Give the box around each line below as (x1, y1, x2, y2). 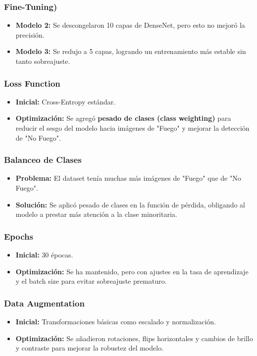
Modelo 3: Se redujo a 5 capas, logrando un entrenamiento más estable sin (15, 46, 246, 56)
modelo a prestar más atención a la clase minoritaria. (15, 209, 177, 219)
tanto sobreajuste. (15, 56, 70, 66)
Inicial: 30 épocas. (15, 250, 73, 259)
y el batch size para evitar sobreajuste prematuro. (15, 276, 167, 286)
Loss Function (4, 77, 60, 89)
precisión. (15, 29, 45, 40)
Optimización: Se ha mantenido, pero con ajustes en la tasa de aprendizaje (15, 266, 249, 276)
